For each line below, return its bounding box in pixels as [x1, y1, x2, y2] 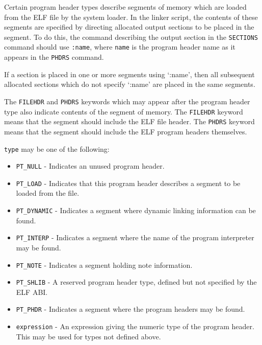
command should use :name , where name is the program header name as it [4, 41, 235, 52]
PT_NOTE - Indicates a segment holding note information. [16, 259, 193, 270]
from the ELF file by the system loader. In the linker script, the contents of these [4, 11, 258, 22]
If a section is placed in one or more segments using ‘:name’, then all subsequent [4, 68, 255, 79]
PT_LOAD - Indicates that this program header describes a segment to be [16, 177, 241, 188]
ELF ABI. [16, 286, 48, 297]
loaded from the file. [16, 188, 80, 198]
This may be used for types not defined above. [16, 331, 161, 341]
